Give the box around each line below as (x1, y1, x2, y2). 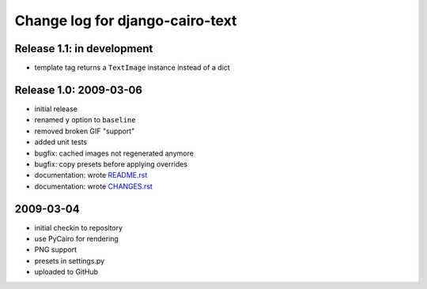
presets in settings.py (34, 256, 105, 265)
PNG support (34, 245, 77, 254)
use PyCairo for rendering (34, 234, 119, 243)
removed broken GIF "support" (34, 126, 135, 136)
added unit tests (34, 137, 87, 147)
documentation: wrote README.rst (34, 171, 148, 180)
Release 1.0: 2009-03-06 (14, 83, 142, 96)
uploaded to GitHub (34, 267, 99, 276)
